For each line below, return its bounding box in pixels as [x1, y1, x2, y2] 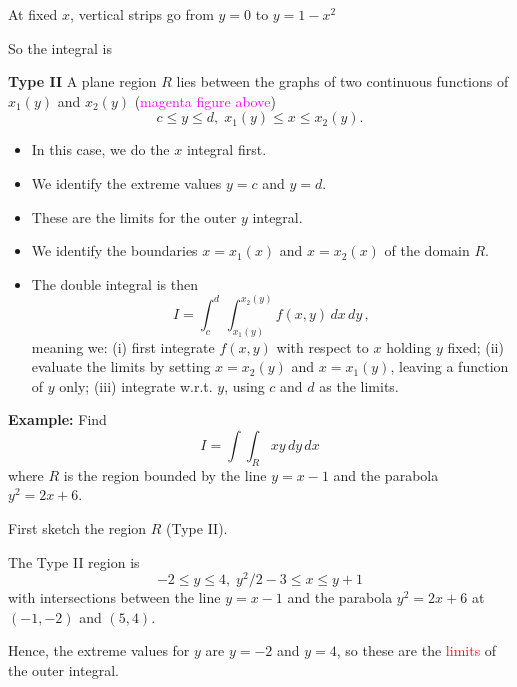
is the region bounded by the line [63, 464, 267, 485]
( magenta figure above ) [134, 90, 276, 111]
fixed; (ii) [447, 336, 504, 357]
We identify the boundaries [31, 240, 198, 261]
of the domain [384, 240, 470, 261]
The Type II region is [8, 551, 140, 572]
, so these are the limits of [336, 640, 497, 661]
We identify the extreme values [31, 172, 222, 193]
